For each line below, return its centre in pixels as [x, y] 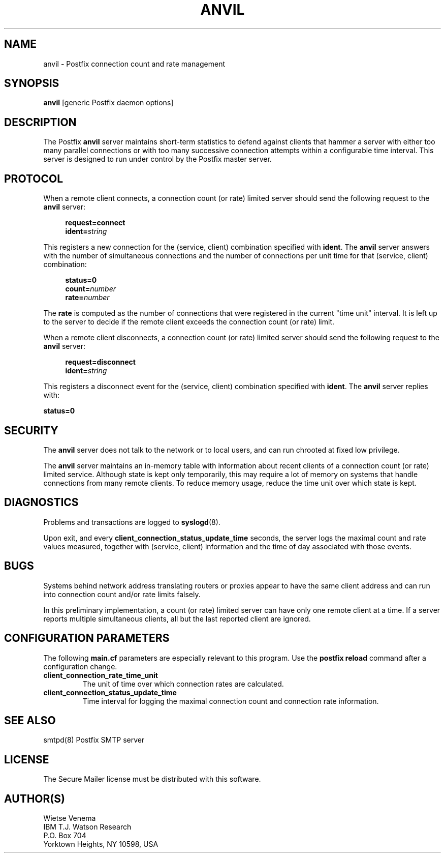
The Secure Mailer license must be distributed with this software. [152, 779]
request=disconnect [100, 362]
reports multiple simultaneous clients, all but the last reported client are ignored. [177, 618]
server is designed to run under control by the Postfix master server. [157, 159]
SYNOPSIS [32, 83]
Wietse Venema [70, 818]
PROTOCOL [34, 179]
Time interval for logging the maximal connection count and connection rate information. [231, 701]
